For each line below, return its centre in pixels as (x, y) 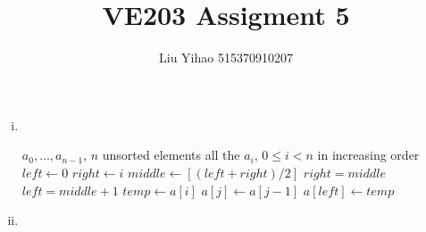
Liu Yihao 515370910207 (226, 58)
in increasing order (368, 155)
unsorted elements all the (171, 155)
